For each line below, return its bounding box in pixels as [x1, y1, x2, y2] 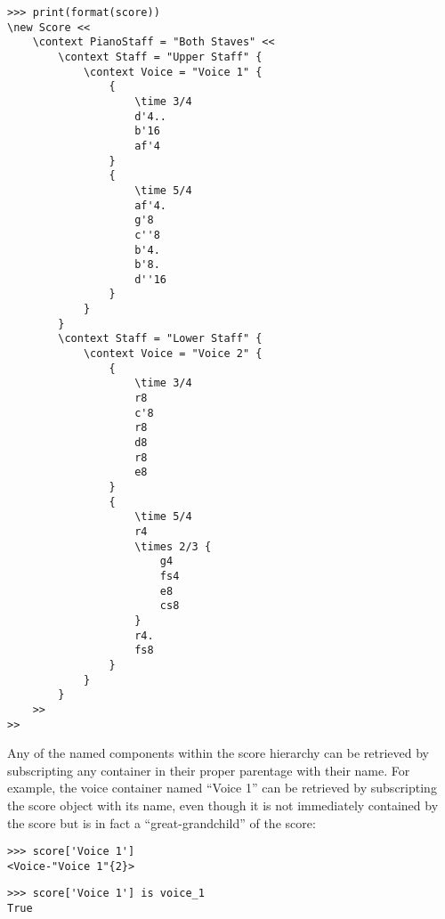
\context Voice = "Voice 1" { [83, 65, 263, 78]
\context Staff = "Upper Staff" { [58, 50, 263, 63]
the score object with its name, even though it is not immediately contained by [7, 795, 439, 814]
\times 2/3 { [134, 540, 212, 553]
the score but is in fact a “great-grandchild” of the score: [7, 813, 316, 832]
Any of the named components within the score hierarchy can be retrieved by [7, 744, 429, 762]
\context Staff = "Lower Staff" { [58, 332, 263, 346]
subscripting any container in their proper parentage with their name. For [7, 760, 410, 779]
